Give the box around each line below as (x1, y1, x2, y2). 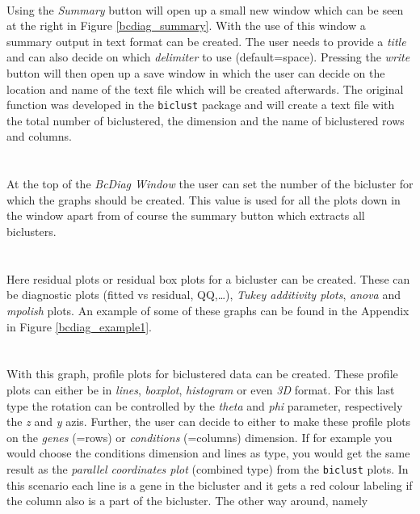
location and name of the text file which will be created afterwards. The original (6, 80, 404, 97)
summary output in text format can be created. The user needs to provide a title (6, 32, 406, 49)
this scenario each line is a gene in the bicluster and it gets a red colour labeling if (6, 476, 413, 493)
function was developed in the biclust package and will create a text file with (6, 96, 395, 113)
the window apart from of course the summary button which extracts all (6, 207, 365, 224)
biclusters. (6, 222, 57, 239)
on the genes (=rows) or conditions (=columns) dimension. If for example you (6, 428, 393, 445)
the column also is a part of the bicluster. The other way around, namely (6, 492, 368, 509)
